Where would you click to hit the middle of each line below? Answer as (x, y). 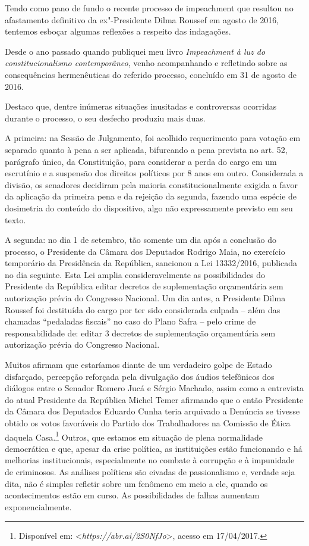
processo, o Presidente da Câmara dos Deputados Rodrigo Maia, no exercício (145, 251)
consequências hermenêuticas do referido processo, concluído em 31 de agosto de (151, 74)
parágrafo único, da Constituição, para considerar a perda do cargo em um (141, 161)
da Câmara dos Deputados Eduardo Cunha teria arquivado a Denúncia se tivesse (152, 411)
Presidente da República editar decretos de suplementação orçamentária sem (144, 286)
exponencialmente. (38, 506)
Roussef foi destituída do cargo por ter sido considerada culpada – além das (143, 309)
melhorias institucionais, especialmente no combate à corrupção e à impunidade (150, 460)
